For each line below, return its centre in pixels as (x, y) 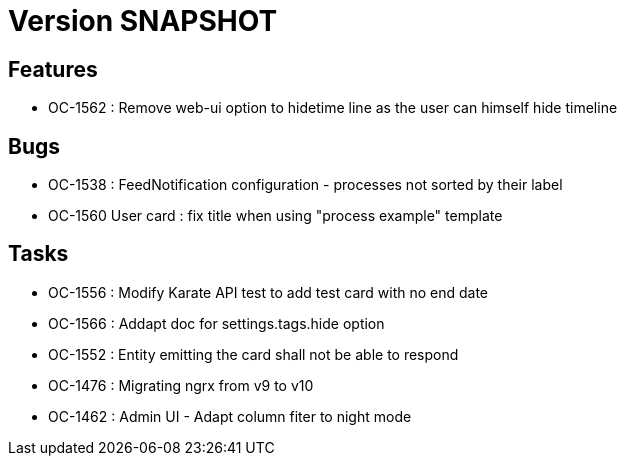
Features (53, 69)
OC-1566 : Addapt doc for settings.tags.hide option (216, 323)
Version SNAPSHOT (143, 21)
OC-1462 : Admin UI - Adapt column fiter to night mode (230, 416)
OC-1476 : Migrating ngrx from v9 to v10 (181, 385)
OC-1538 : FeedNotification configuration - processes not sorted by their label (305, 185)
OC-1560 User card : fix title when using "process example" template (275, 216)
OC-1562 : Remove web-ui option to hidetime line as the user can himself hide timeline (333, 108)
